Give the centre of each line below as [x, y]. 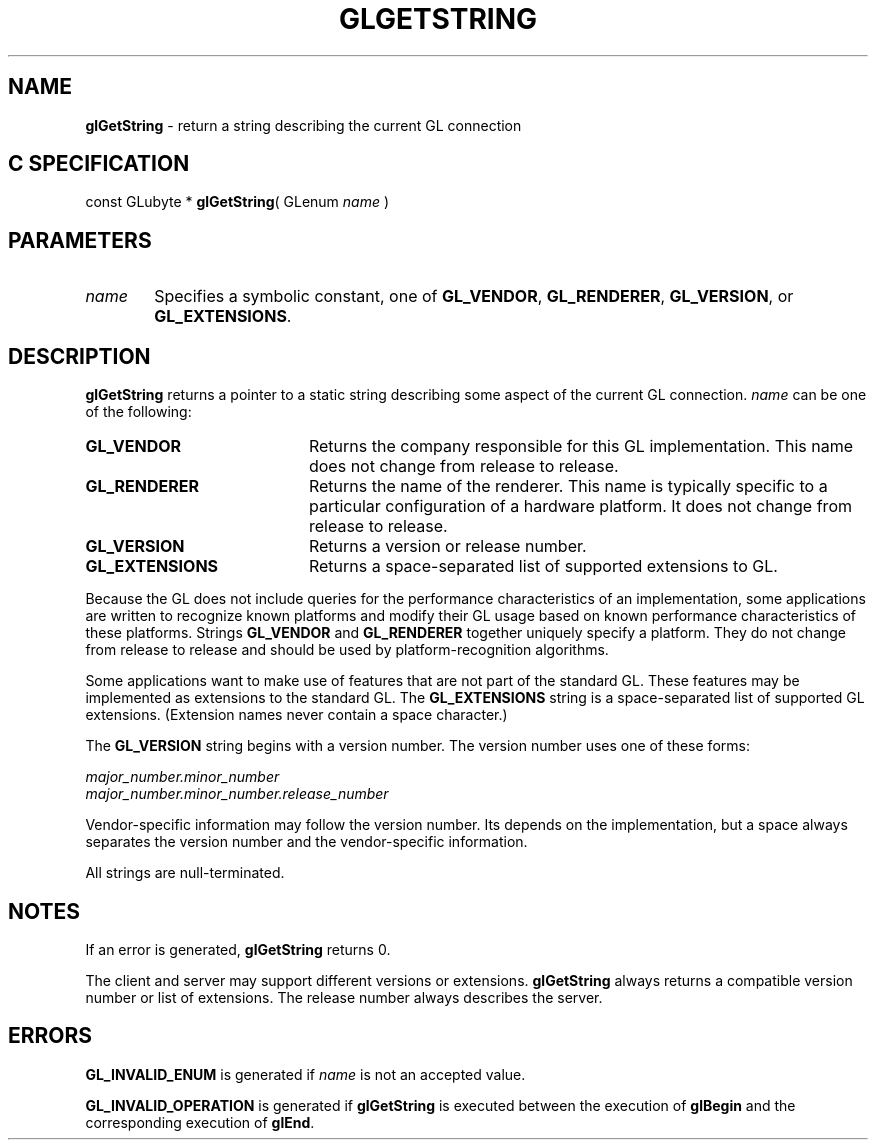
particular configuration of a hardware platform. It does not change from [580, 506]
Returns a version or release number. [447, 546]
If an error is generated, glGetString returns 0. [238, 949]
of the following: [138, 412]
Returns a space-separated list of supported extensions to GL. [543, 566]
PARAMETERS [80, 240]
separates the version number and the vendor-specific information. [306, 842]
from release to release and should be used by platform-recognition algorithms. [347, 650]
